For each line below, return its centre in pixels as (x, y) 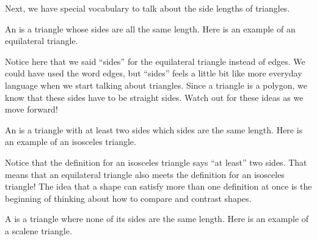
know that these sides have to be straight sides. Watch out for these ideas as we (154, 97)
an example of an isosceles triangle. (71, 142)
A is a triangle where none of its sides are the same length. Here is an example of (157, 219)
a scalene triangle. (38, 230)
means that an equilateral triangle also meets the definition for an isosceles (145, 174)
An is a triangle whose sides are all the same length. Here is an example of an (150, 28)
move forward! (31, 109)
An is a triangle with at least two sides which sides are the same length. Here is (154, 129)
